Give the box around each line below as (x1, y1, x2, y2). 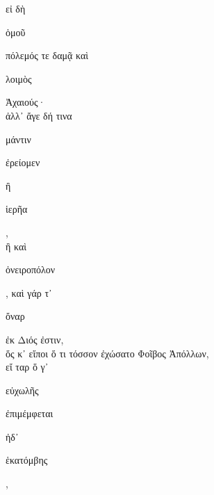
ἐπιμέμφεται (6, 406, 53, 421)
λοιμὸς (6, 71, 32, 86)
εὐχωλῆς (6, 382, 39, 397)
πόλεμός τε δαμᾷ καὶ (6, 48, 89, 63)
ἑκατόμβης (6, 453, 48, 467)
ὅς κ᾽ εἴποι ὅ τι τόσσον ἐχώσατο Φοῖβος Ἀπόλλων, (6, 346, 209, 360)
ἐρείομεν (6, 155, 40, 170)
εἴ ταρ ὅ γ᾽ (6, 359, 49, 374)
